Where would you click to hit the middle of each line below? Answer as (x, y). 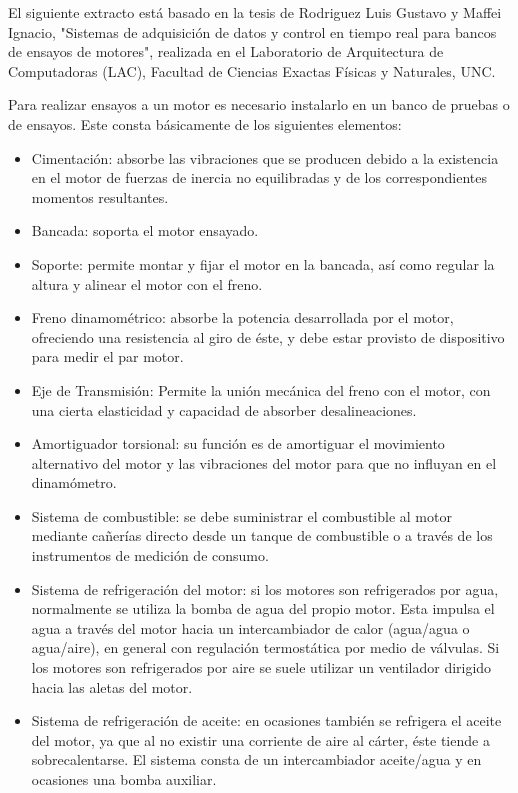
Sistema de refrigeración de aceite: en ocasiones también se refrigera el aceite (266, 720)
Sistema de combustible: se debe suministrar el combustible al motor (241, 515)
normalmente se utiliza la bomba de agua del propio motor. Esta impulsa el (263, 608)
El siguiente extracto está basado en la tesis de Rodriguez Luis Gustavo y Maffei (255, 12)
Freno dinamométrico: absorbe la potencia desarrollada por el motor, (242, 317)
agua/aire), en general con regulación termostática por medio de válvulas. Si (265, 647)
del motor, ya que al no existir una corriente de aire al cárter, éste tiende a (260, 739)
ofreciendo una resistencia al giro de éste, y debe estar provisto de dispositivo (268, 336)
